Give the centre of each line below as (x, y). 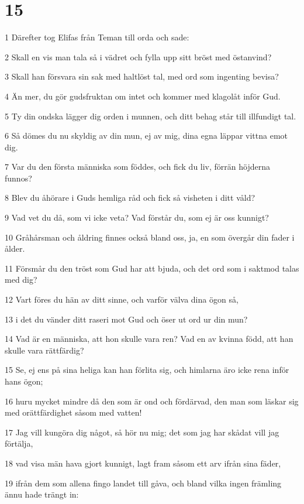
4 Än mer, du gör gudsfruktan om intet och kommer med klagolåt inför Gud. (143, 96)
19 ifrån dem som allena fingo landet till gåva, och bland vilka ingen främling (143, 483)
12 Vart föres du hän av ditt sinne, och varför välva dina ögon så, (122, 299)
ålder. (15, 248)
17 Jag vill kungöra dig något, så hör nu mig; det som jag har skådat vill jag (142, 432)
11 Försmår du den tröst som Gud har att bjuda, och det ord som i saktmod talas (152, 268)
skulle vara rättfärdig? (44, 350)
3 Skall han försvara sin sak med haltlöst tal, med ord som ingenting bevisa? (142, 76)
